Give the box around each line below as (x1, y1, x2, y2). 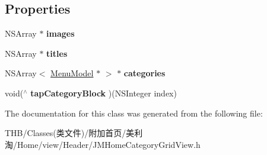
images (46, 27, 75, 40)
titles (46, 47, 68, 59)
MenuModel (50, 67, 94, 79)
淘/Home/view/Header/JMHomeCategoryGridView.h (5, 138, 201, 150)
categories (123, 67, 166, 79)
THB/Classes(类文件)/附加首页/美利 (5, 127, 143, 139)
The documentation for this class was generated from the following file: (5, 106, 263, 119)
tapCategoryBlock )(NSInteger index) (30, 86, 177, 99)
